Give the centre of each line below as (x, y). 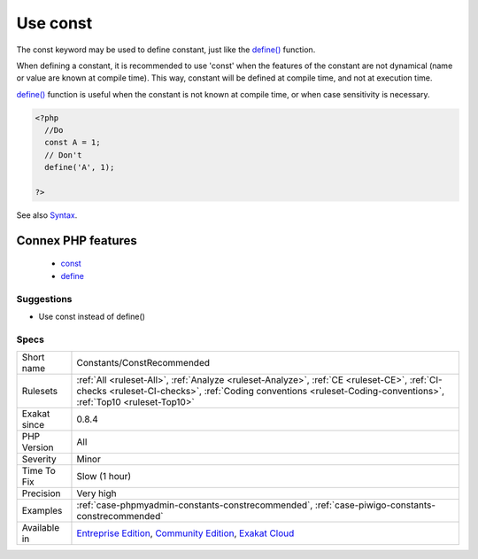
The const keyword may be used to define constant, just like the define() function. (166, 50)
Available (41, 528)
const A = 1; (73, 143)
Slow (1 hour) (104, 477)
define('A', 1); (80, 167)
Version (38, 447)
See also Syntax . (47, 215)
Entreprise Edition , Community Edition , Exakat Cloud (185, 533)
